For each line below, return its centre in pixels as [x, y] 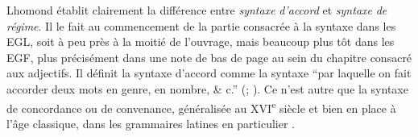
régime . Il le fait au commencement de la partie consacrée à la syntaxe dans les [201, 25]
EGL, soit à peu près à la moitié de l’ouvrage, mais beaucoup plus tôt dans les [201, 42]
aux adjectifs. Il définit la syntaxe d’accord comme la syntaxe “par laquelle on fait [209, 73]
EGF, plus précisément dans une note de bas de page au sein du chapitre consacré [209, 57]
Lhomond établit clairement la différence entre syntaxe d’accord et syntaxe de [197, 10]
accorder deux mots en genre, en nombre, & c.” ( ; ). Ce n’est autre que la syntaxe [207, 88]
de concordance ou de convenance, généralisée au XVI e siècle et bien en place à [201, 106]
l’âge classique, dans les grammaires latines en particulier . [151, 123]
